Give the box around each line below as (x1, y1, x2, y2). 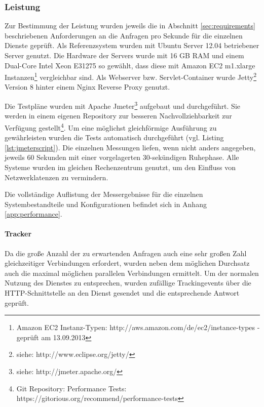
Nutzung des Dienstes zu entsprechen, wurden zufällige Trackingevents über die (5, 277, 251, 288)
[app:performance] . (5, 209, 62, 219)
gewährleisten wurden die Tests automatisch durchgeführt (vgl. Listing (5, 132, 224, 143)
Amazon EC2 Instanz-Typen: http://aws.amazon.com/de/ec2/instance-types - (16, 322, 260, 333)
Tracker (5, 228, 32, 239)
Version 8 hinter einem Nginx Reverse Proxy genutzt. (5, 82, 170, 92)
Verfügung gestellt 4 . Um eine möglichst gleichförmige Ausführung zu (5, 120, 217, 133)
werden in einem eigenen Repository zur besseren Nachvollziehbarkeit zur (5, 110, 232, 121)
